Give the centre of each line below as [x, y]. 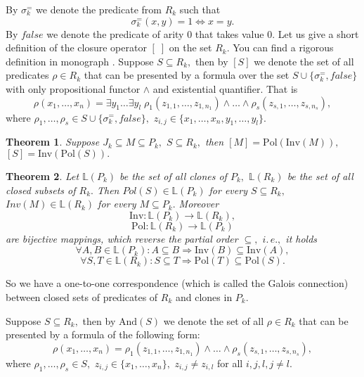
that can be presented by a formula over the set [187, 75]
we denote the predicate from [99, 9]
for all [230, 363]
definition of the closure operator [76, 47]
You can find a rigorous [283, 47]
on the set [190, 47]
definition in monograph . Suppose [80, 61]
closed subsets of [41, 190]
